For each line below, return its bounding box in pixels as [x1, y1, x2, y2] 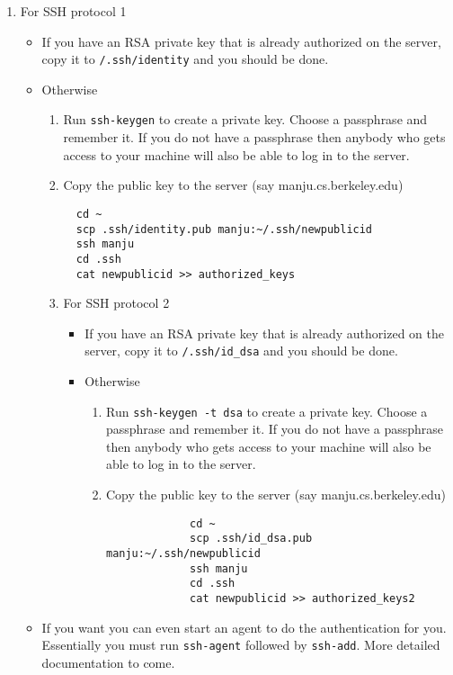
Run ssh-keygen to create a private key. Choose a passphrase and [63, 110, 428, 129]
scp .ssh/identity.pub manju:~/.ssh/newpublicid [75, 222, 373, 236]
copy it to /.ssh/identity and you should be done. [41, 49, 329, 68]
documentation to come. [41, 652, 175, 671]
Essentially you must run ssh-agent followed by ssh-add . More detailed [41, 635, 440, 654]
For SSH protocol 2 [63, 293, 170, 312]
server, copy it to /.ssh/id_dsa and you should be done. [84, 341, 398, 360]
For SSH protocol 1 [20, 2, 127, 20]
